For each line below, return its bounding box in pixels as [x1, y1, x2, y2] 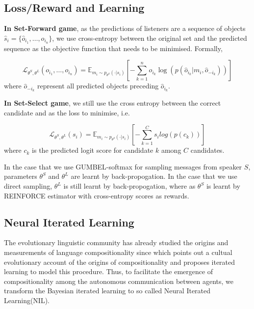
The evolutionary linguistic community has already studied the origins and [4, 237, 229, 248]
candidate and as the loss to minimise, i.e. [4, 107, 130, 117]
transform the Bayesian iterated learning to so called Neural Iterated [4, 285, 211, 296]
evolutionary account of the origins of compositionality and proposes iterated [4, 256, 235, 267]
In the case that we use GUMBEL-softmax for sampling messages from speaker [4, 161, 242, 171]
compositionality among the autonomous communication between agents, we [4, 276, 234, 286]
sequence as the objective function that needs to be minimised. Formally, [4, 43, 223, 53]
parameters [4, 171, 37, 181]
